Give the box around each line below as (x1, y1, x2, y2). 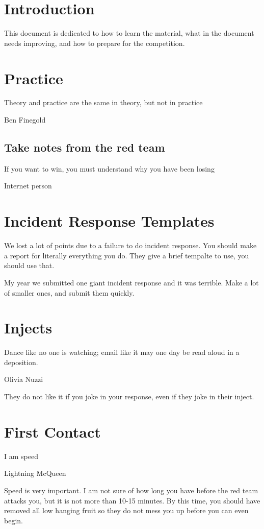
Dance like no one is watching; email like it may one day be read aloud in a (4, 347, 240, 357)
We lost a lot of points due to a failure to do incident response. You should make (4, 240, 257, 251)
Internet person (4, 180, 52, 191)
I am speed (4, 450, 38, 461)
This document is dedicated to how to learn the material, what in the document (4, 28, 254, 38)
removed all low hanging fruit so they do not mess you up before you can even (4, 505, 249, 516)
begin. (4, 515, 23, 525)
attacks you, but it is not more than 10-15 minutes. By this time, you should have (4, 495, 260, 506)
